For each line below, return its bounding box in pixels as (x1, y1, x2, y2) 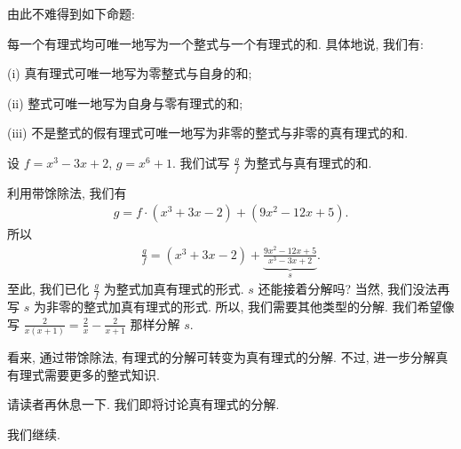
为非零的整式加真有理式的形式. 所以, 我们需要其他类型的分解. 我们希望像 (33, 297, 455, 316)
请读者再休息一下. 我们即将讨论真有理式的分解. (7, 395, 280, 414)
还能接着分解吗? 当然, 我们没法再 (258, 280, 450, 298)
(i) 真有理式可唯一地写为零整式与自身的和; (7, 64, 252, 83)
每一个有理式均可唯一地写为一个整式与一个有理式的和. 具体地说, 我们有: (7, 34, 424, 52)
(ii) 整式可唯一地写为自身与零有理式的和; (7, 93, 243, 112)
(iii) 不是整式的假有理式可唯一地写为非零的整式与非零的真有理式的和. (7, 123, 409, 142)
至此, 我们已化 (7, 280, 90, 298)
